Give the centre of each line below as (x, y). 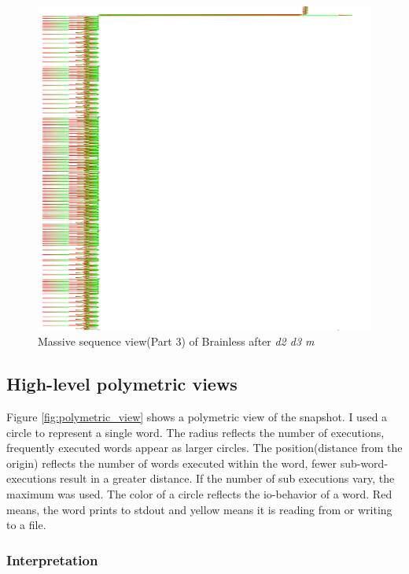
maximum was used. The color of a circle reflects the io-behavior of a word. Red (199, 493)
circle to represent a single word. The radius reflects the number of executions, (195, 432)
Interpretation (52, 559)
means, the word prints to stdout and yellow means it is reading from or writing (199, 509)
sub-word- (364, 463)
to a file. (26, 525)
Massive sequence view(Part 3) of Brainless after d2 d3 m (176, 341)
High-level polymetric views (122, 384)
